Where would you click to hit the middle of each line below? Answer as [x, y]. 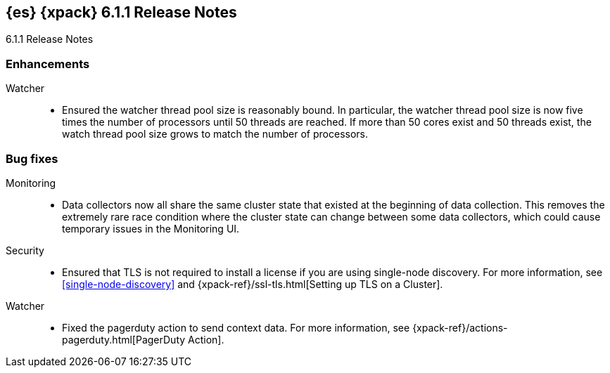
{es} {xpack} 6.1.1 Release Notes [121, 12]
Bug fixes [32, 158]
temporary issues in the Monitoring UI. [151, 228]
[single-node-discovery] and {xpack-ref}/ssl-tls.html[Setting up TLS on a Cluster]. [253, 284]
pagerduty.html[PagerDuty [124, 339]
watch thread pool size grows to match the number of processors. [215, 134]
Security [25, 250]
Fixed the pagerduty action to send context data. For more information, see [236, 327]
